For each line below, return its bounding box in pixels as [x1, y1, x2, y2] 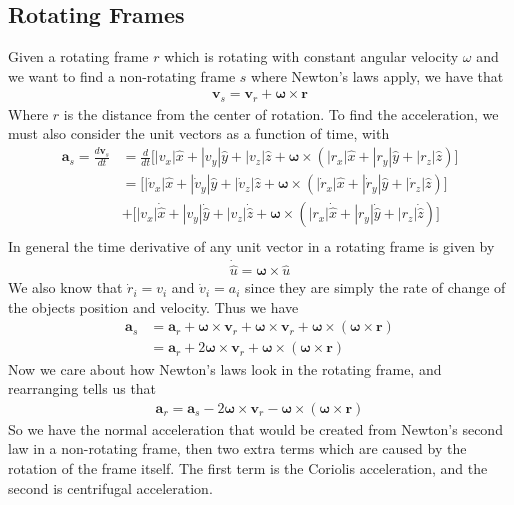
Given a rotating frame [8, 46, 149, 67]
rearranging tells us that [8, 378, 157, 399]
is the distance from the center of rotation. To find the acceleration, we [63, 103, 499, 124]
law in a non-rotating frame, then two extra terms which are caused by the [8, 438, 467, 459]
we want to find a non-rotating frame [8, 65, 236, 86]
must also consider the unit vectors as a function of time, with [8, 123, 390, 144]
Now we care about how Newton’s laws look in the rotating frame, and [8, 358, 442, 379]
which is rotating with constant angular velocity [164, 46, 459, 67]
